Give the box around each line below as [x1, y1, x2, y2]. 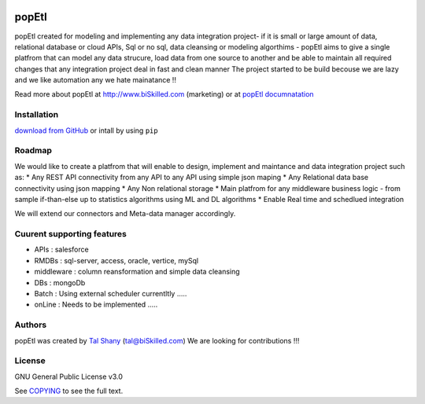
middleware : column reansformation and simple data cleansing [34, 267, 240, 277]
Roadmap [14, 145, 53, 156]
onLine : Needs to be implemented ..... [34, 299, 158, 310]
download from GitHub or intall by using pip [14, 126, 158, 135]
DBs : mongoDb [34, 277, 86, 287]
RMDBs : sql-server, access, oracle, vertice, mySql [34, 255, 199, 265]
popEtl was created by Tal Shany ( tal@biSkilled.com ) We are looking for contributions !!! [14, 336, 300, 345]
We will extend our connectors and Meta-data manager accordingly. [14, 209, 236, 219]
